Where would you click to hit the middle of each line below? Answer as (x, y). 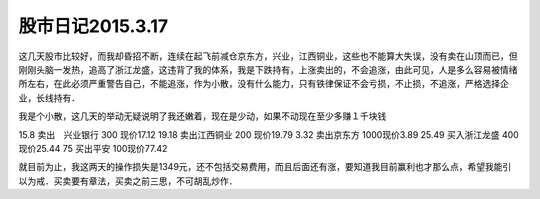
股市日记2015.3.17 (93, 26)
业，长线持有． (49, 97)
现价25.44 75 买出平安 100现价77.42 (93, 148)
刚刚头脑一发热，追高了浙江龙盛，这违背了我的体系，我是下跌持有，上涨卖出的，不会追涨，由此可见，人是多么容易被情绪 (268, 69)
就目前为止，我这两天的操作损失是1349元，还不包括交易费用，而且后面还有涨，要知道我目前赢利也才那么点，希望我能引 (265, 167)
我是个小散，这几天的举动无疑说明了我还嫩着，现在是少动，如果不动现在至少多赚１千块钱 (202, 116)
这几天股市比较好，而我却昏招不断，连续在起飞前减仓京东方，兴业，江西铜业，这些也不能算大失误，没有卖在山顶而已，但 (268, 56)
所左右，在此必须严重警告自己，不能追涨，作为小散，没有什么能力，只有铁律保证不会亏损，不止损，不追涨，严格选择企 (263, 84)
